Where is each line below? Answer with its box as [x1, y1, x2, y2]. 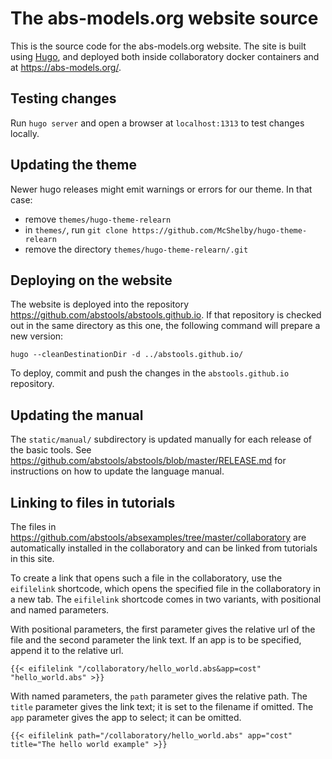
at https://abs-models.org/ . [10, 61, 122, 73]
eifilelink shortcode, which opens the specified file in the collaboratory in [10, 583, 321, 594]
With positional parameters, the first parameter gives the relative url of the [10, 623, 316, 635]
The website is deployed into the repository [10, 298, 190, 311]
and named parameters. [10, 604, 110, 616]
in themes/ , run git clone [24, 223, 128, 236]
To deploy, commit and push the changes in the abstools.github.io [10, 367, 290, 379]
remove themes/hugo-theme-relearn [24, 213, 172, 225]
